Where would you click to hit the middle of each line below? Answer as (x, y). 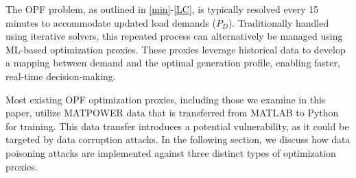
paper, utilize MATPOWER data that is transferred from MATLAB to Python (172, 113)
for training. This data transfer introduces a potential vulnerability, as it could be (177, 126)
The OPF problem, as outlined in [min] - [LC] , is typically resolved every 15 (162, 9)
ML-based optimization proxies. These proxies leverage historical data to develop (176, 49)
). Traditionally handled (278, 22)
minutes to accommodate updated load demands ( (111, 22)
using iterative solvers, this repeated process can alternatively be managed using (174, 36)
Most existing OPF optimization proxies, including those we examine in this (166, 99)
